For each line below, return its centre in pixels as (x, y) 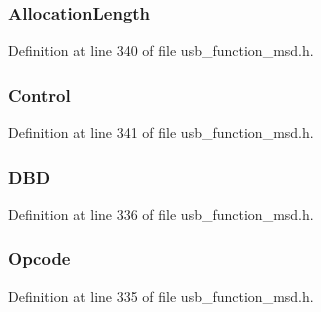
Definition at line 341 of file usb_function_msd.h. (161, 132)
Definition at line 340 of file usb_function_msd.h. (161, 50)
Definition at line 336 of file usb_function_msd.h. (161, 213)
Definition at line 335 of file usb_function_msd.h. (161, 295)
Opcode (39, 258)
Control (39, 94)
